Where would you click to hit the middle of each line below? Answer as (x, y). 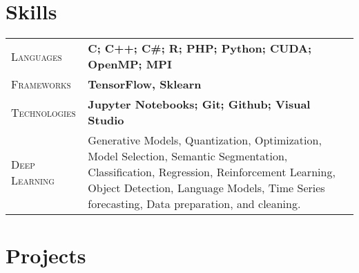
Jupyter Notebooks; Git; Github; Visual (199, 104)
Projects (46, 255)
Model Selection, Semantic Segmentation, (188, 156)
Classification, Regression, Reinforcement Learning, (212, 172)
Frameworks (41, 84)
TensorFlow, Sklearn (145, 84)
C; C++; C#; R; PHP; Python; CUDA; (200, 48)
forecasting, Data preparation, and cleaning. (194, 204)
